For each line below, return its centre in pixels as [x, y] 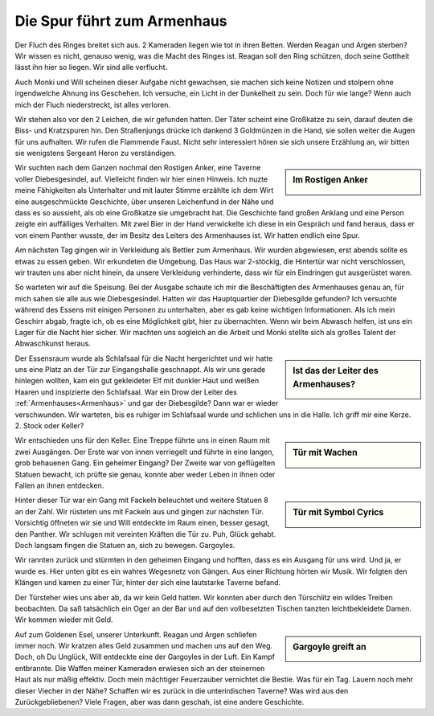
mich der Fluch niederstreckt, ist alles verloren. [93, 104]
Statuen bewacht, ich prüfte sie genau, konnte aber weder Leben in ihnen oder [145, 474]
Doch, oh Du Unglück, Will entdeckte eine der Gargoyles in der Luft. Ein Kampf [145, 657]
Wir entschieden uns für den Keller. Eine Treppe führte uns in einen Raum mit [143, 440]
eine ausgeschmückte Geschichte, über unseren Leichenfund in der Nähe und [144, 202]
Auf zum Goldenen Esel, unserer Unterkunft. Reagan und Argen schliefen [136, 634]
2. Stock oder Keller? [49, 426]
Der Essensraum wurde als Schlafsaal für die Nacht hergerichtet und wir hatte [144, 358]
